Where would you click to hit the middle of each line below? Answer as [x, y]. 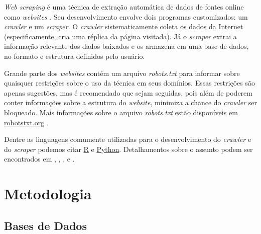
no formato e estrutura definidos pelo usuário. [75, 56]
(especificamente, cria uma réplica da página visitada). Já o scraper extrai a [120, 36]
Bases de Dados [45, 225]
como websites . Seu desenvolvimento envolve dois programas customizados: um [126, 16]
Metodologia [48, 193]
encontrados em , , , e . [39, 159]
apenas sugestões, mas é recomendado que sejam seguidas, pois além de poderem [128, 92]
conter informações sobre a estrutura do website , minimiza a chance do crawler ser [130, 102]
